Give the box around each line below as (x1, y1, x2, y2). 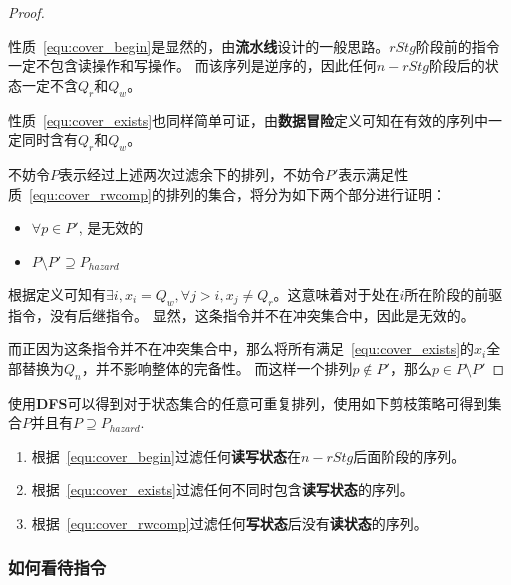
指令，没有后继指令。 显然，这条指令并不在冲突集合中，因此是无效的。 (8, 304, 475, 325)
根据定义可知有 (8, 283, 106, 304)
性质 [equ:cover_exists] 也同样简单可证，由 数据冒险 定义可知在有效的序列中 (8, 109, 489, 130)
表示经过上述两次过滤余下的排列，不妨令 (59, 163, 325, 184)
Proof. (8, 2, 45, 22)
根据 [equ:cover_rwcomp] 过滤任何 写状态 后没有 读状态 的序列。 (31, 512, 428, 533)
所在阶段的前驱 (404, 283, 503, 304)
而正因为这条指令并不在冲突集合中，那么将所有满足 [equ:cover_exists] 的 (8, 338, 475, 359)
